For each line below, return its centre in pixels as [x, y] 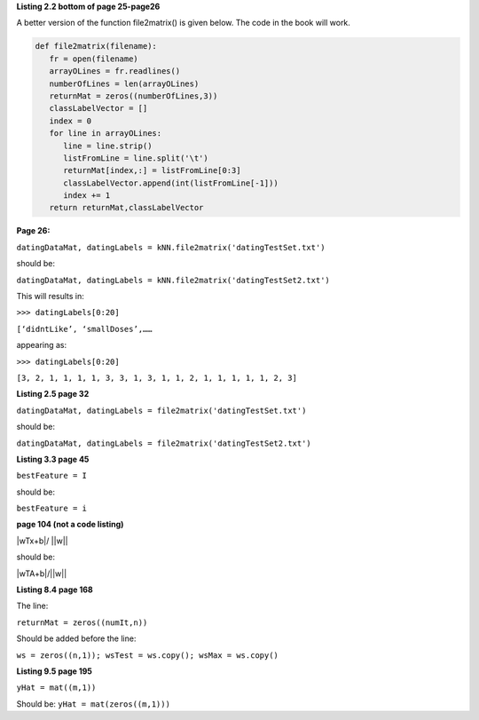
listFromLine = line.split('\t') [136, 158]
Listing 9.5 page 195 [55, 671]
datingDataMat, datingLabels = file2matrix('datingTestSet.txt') [161, 410]
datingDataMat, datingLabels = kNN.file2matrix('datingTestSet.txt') [171, 247]
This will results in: [50, 296]
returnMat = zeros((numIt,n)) [82, 622]
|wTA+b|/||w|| [42, 574]
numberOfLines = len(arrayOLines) [124, 83]
